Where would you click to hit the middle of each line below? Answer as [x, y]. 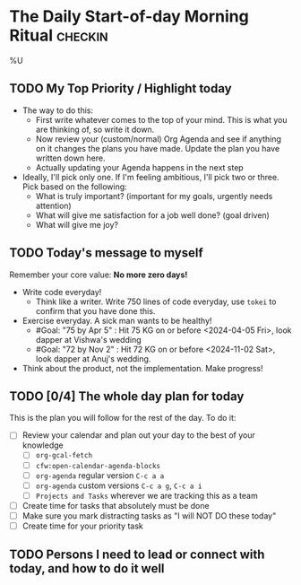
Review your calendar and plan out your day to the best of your [138, 435]
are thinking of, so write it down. [95, 129]
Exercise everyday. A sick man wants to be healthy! [117, 320]
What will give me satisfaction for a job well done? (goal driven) [153, 215]
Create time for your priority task [82, 526]
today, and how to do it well [87, 568]
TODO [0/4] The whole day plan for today [127, 396]
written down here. [70, 158]
